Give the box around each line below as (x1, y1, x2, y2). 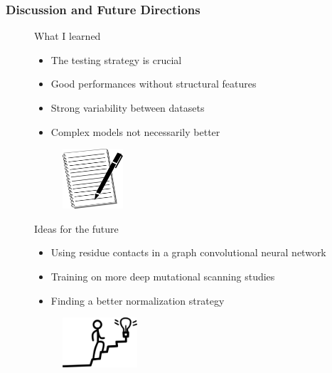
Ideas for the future (34, 221, 119, 236)
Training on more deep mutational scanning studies (50, 268, 275, 283)
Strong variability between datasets (50, 100, 205, 115)
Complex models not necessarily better (50, 124, 220, 139)
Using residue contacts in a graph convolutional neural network (50, 245, 326, 260)
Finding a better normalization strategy (50, 293, 225, 308)
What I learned (34, 28, 101, 43)
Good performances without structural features (50, 76, 257, 91)
